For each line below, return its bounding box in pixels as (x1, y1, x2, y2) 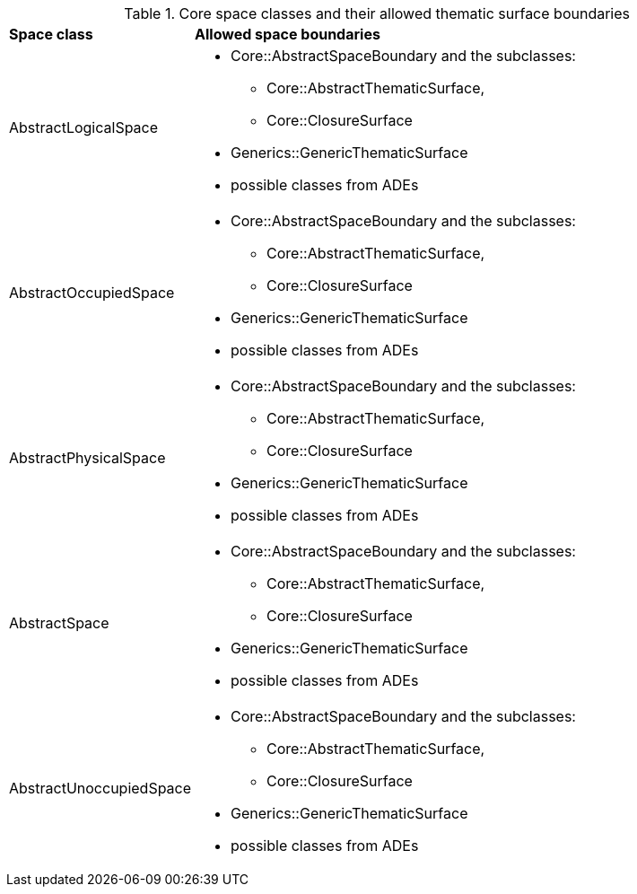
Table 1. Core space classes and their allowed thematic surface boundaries (124, 4, 630, 22)
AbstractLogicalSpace (9, 118, 159, 136)
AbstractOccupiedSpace (9, 284, 175, 302)
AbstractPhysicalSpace (9, 449, 166, 467)
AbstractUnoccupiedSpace (9, 779, 192, 797)
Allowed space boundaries (195, 25, 380, 43)
